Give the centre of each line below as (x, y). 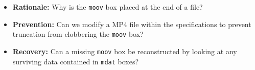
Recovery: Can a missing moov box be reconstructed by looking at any (125, 51)
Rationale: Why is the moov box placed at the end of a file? (108, 7)
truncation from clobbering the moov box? (78, 34)
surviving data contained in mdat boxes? (76, 61)
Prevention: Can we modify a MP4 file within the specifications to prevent (132, 24)
